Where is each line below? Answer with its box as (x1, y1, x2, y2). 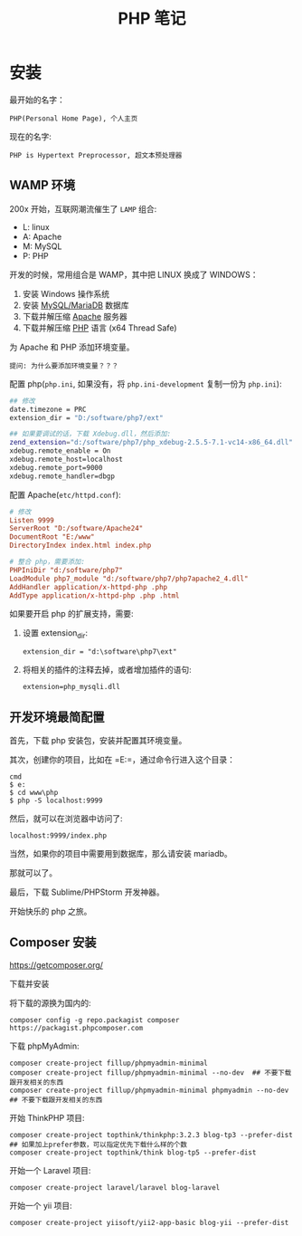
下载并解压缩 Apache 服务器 (22, 311, 128, 321)
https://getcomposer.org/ (9, 959, 104, 970)
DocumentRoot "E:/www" (9, 532, 95, 541)
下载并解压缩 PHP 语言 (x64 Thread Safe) (22, 322, 178, 333)
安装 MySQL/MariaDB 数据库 (22, 300, 129, 311)
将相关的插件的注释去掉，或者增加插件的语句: (22, 665, 192, 675)
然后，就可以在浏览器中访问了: (9, 812, 124, 824)
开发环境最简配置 (9, 709, 105, 724)
